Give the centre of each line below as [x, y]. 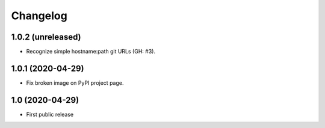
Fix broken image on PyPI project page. [75, 83]
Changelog [39, 16]
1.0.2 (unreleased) [46, 37]
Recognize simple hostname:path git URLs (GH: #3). [91, 52]
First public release [50, 114]
